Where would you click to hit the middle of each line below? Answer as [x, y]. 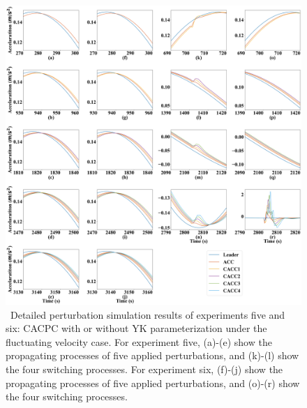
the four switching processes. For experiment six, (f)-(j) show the [144, 369]
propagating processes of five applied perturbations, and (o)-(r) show [153, 383]
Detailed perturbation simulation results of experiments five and [148, 314]
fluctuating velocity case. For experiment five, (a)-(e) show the [139, 341]
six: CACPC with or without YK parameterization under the [136, 328]
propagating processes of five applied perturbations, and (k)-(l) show [152, 355]
